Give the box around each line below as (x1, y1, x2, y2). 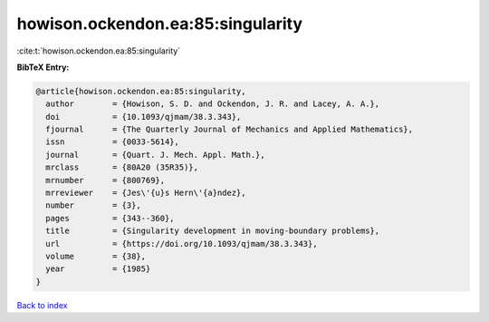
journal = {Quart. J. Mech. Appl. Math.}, (45, 150, 266, 160)
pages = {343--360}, (45, 213, 176, 223)
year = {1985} (45, 264, 151, 274)
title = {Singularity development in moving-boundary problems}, (45, 226, 380, 236)
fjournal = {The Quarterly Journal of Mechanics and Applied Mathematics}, (45, 124, 414, 135)
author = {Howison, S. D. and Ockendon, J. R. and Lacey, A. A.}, (45, 99, 380, 109)
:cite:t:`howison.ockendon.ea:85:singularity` (16, 45, 181, 56)
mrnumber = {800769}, (45, 175, 166, 185)
